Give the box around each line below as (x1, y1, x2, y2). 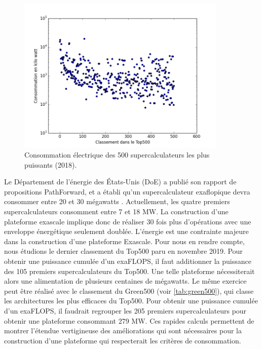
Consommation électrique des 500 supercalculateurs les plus (24, 149, 210, 160)
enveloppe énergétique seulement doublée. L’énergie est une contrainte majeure (4, 226, 249, 237)
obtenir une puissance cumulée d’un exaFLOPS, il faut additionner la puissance (4, 255, 251, 266)
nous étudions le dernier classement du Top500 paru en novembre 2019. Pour (4, 246, 243, 256)
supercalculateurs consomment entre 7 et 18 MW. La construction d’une (4, 206, 229, 217)
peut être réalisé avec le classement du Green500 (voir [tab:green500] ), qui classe (4, 285, 254, 296)
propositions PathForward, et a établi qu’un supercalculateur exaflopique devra (4, 186, 250, 197)
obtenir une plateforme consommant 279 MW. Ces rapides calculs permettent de (4, 315, 254, 326)
